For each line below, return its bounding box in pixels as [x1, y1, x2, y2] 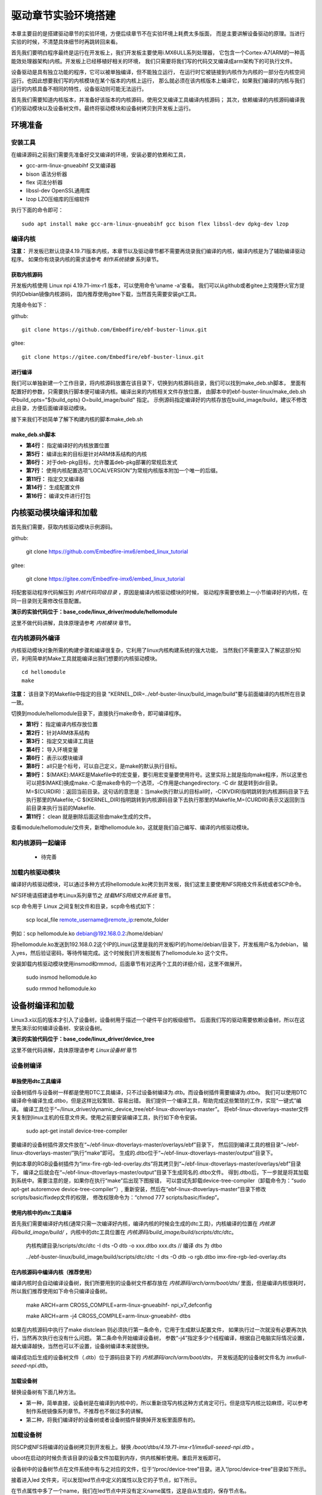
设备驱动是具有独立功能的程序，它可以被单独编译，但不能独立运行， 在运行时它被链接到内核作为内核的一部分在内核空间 [11, 69, 305, 76]
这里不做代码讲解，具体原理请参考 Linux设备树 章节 [11, 1046, 137, 1054]
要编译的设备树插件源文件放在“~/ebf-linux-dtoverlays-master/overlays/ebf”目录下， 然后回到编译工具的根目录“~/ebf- [11, 1141, 299, 1148]
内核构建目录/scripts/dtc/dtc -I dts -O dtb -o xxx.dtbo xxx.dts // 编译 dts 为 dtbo [26, 1242, 223, 1249]
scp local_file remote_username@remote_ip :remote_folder [26, 916, 169, 923]
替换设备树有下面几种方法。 [11, 1388, 79, 1396]
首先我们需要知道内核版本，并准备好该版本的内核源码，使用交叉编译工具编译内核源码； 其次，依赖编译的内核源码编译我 [11, 96, 305, 103]
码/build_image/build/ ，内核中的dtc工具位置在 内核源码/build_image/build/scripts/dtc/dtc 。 [11, 1228, 237, 1235]
